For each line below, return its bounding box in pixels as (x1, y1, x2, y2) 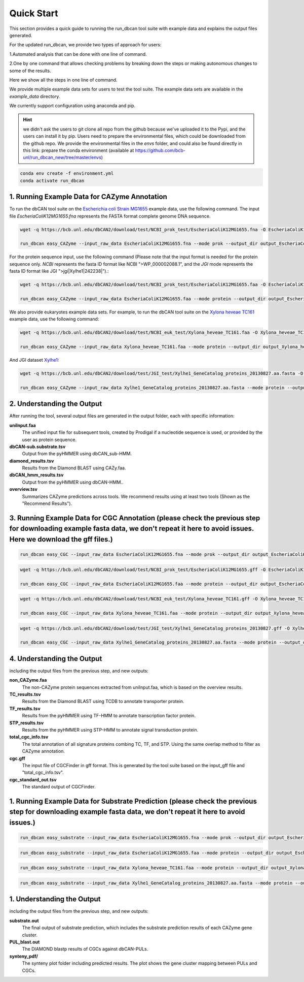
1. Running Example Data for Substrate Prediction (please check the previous (9, 797, 257, 805)
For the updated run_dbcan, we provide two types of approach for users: (9, 42, 162, 48)
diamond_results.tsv (9, 458, 54, 464)
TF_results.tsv (9, 705, 41, 711)
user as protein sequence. (22, 436, 77, 442)
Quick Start (9, 8, 58, 19)
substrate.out (9, 917, 39, 924)
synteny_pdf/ (9, 953, 38, 959)
